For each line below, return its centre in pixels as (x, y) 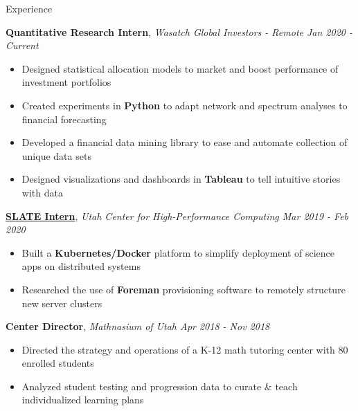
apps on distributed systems (81, 266)
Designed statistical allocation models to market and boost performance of (180, 68)
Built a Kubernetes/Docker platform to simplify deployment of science (178, 252)
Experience (29, 8)
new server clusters (62, 303)
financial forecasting (64, 119)
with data (42, 192)
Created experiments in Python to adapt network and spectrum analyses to (185, 105)
